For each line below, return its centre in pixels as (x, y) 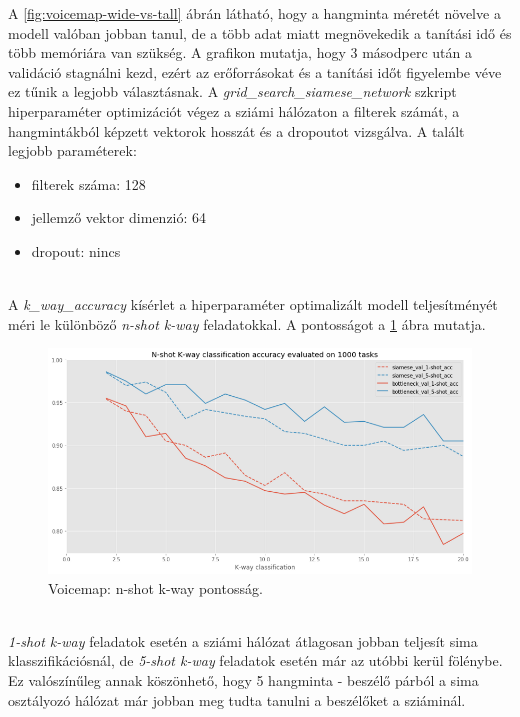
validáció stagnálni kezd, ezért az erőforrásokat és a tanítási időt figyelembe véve (255, 71)
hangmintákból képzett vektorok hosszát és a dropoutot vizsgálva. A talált (236, 130)
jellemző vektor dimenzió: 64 (119, 217)
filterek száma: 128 (88, 183)
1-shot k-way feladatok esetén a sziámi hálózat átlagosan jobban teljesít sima (243, 640)
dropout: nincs (76, 250)
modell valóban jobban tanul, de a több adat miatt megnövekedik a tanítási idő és (260, 32)
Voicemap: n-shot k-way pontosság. (155, 587)
